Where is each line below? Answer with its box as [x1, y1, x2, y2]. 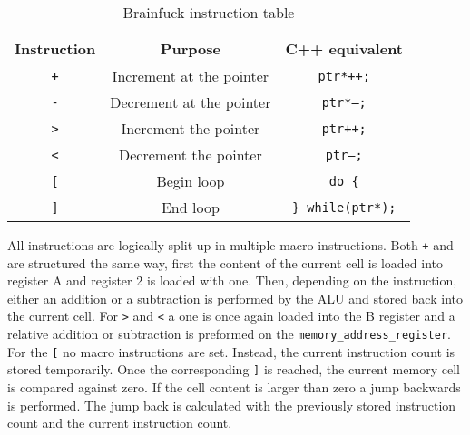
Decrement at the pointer [110, 92, 271, 112]
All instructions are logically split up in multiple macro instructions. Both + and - [7, 236, 465, 254]
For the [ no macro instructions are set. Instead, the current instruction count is [7, 342, 455, 361]
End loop [161, 197, 220, 217]
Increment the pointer [121, 118, 260, 139]
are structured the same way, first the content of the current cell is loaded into [7, 253, 444, 272]
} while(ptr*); [291, 199, 397, 215]
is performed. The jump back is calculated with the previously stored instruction [7, 395, 456, 414]
